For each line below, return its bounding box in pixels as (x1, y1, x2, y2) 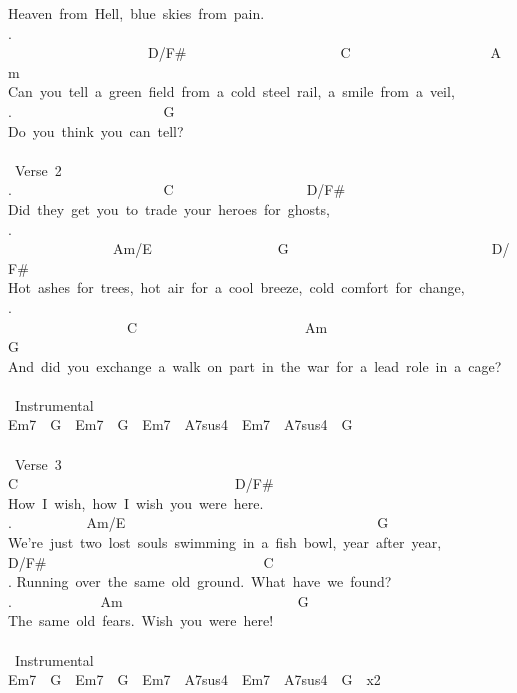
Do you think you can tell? (8, 120, 184, 141)
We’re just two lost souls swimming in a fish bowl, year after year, (8, 532, 442, 553)
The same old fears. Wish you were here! (8, 610, 274, 631)
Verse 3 (14, 453, 62, 474)
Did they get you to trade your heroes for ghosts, (8, 198, 330, 219)
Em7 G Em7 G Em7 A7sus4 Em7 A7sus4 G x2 (8, 669, 381, 690)
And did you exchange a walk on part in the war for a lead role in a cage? (8, 355, 502, 376)
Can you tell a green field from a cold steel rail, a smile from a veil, (8, 81, 455, 102)
